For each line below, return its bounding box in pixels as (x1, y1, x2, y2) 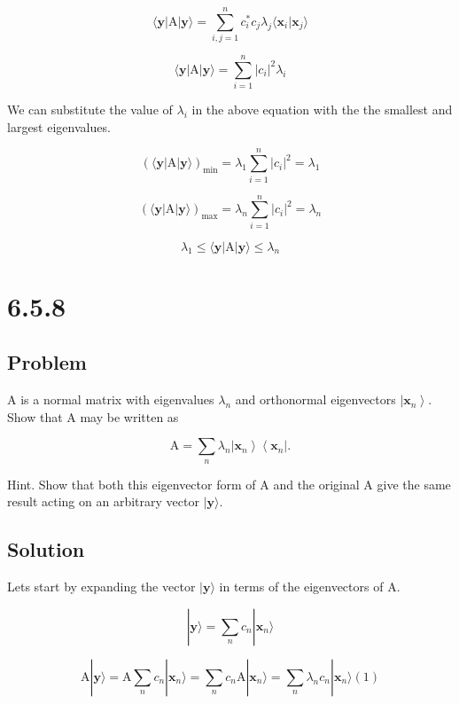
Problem (7, 348, 87, 376)
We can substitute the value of (7, 100, 173, 119)
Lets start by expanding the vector (7, 577, 196, 596)
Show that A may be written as (7, 407, 179, 426)
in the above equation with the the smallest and (191, 100, 453, 119)
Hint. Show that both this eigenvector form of (7, 474, 256, 493)
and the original (273, 474, 360, 493)
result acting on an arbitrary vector (7, 492, 199, 511)
